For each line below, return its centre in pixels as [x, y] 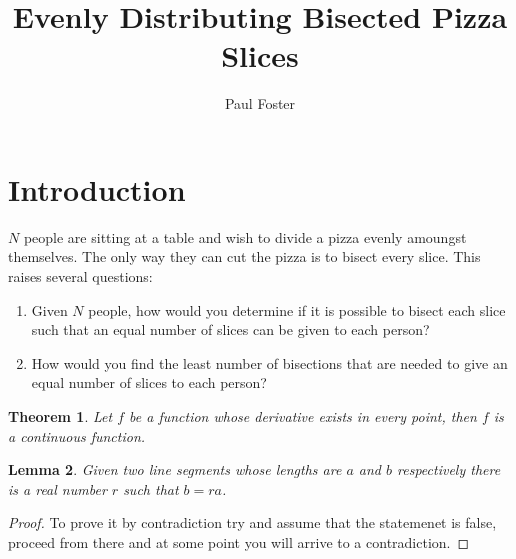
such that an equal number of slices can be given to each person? [230, 329]
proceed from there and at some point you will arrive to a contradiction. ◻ [239, 541]
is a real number [57, 488]
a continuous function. [77, 435]
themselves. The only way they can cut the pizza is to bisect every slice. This [244, 256]
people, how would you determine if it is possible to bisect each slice [297, 309]
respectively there [449, 469]
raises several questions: [80, 276]
